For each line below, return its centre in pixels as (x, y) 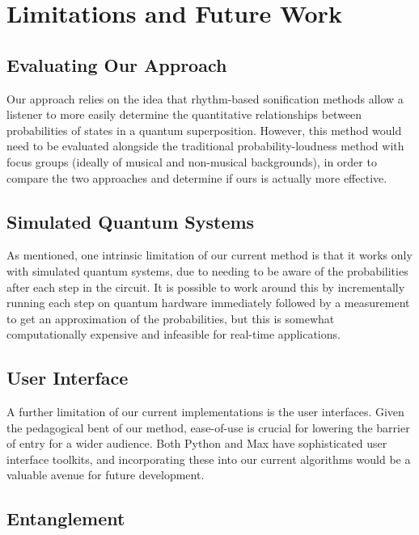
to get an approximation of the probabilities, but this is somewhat (171, 318)
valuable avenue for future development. (106, 475)
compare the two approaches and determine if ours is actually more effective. (197, 177)
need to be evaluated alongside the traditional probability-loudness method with (205, 146)
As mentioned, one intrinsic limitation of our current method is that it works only (209, 255)
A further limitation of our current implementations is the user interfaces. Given (205, 412)
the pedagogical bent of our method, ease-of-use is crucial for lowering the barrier (208, 427)
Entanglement (66, 518)
